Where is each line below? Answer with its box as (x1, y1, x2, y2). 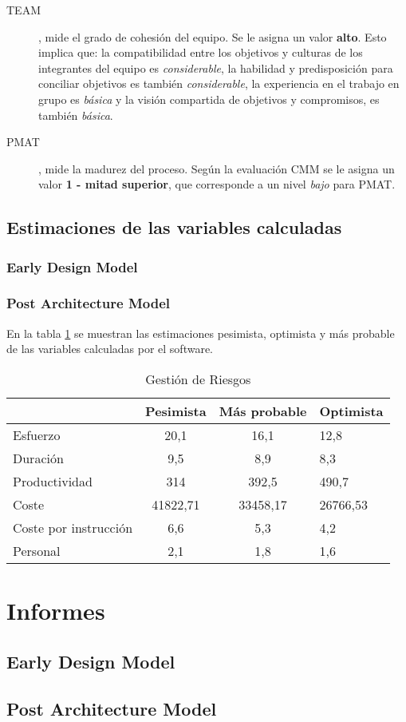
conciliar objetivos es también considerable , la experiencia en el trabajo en (38, 75, 400, 92)
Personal (13, 541, 61, 560)
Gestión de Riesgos (145, 369, 251, 388)
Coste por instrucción (13, 518, 133, 537)
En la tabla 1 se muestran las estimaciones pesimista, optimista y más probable (6, 324, 395, 341)
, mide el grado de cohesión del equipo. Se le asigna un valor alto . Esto (38, 28, 387, 45)
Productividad (13, 471, 93, 490)
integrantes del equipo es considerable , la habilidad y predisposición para (38, 59, 393, 76)
